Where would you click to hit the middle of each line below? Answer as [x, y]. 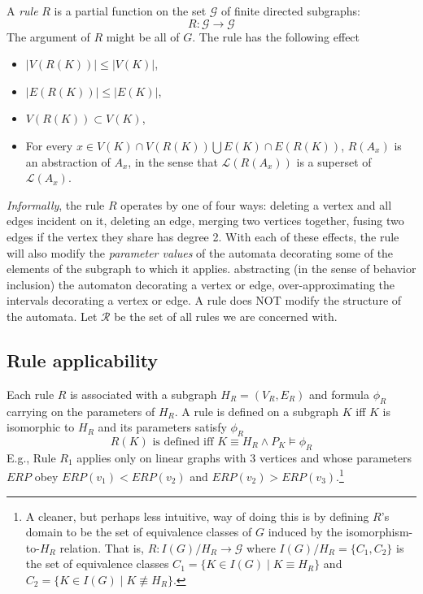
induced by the [305, 532]
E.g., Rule [31, 457]
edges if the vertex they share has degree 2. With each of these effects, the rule [203, 236]
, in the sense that [173, 161]
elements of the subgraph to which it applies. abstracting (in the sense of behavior [211, 269]
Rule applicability [83, 360]
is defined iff [183, 442]
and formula [340, 394]
